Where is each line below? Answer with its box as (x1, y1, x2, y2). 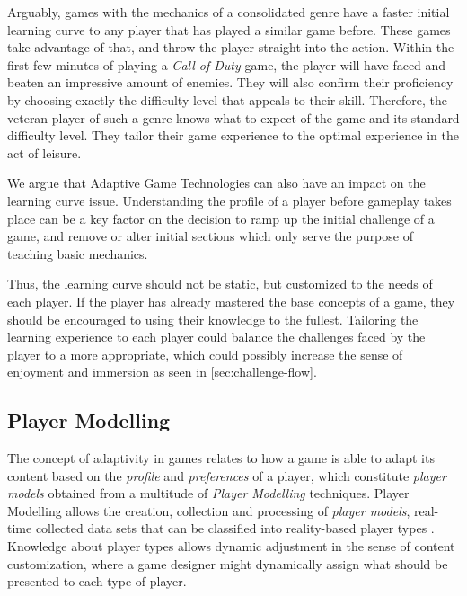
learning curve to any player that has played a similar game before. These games (7, 20, 451, 39)
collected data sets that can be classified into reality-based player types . (35, 519, 435, 538)
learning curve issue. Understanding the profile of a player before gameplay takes (7, 191, 452, 209)
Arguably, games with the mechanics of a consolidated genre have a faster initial (7, 3, 450, 21)
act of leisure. (7, 143, 82, 162)
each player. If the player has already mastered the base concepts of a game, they (7, 291, 455, 310)
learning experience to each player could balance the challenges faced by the (7, 327, 426, 346)
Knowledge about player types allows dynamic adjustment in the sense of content (7, 537, 455, 556)
